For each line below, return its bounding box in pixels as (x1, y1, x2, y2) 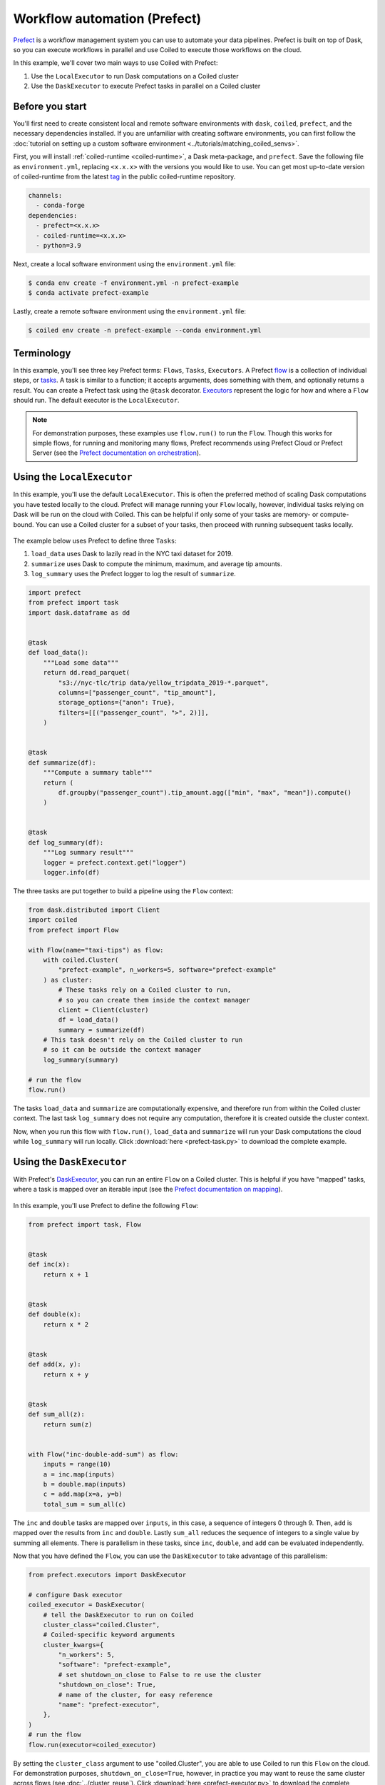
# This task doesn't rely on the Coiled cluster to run (43, 1036, 243, 1044)
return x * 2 (43, 1320, 89, 1328)
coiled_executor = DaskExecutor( (28, 1601, 145, 1609)
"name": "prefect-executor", (58, 1701, 160, 1709)
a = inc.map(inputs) (43, 1470, 115, 1478)
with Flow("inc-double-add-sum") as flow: (28, 1450, 179, 1458)
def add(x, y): (28, 1360, 81, 1369)
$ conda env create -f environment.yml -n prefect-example (28, 278, 239, 287)
